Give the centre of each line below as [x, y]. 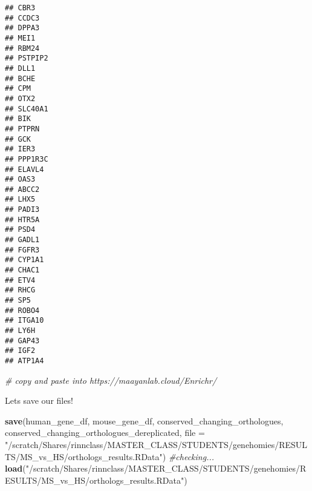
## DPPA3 [22, 28]
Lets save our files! [39, 400]
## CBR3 [20, 8]
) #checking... [188, 456]
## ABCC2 [22, 189]
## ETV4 [20, 280]
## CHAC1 [22, 270]
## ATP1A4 [24, 361]
